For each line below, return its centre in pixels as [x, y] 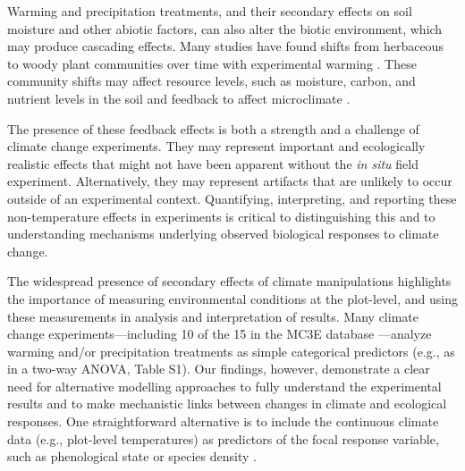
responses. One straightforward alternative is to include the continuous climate [223, 421]
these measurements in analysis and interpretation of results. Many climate [213, 316]
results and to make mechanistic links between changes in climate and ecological [227, 404]
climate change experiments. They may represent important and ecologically [216, 146]
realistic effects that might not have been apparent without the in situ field [213, 163]
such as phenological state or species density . [132, 456]
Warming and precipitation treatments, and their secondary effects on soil [210, 11]
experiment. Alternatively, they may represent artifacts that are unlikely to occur [230, 181]
